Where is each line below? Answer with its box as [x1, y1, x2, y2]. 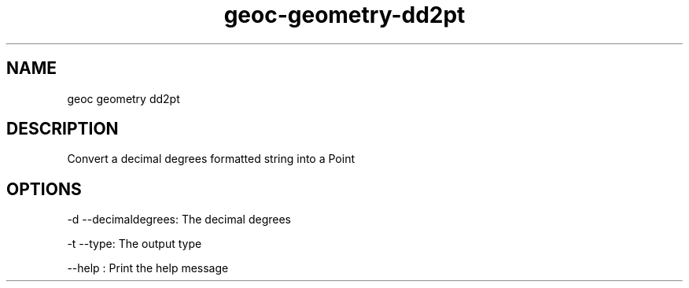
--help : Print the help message [67, 261, 229, 275]
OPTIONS [6, 179, 82, 199]
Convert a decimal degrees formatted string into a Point [67, 152, 356, 166]
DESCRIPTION [6, 119, 119, 139]
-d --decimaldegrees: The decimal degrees [67, 212, 291, 227]
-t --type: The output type [67, 237, 202, 251]
